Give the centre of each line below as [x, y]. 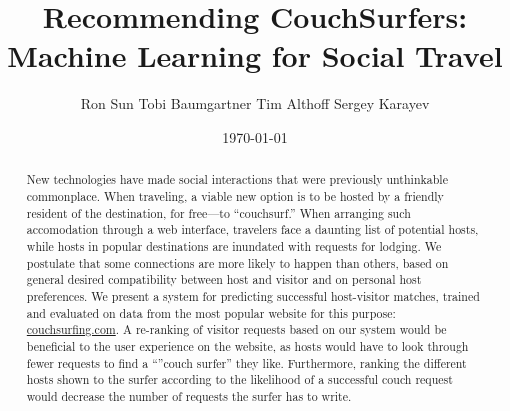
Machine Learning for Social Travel [255, 55]
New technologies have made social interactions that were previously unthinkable [237, 179]
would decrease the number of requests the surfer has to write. [189, 395]
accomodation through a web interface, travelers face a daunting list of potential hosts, [252, 229]
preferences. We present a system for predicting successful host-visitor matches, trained [253, 295]
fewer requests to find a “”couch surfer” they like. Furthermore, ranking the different [246, 362]
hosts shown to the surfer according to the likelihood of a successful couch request [239, 379]
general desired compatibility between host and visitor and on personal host [224, 279]
